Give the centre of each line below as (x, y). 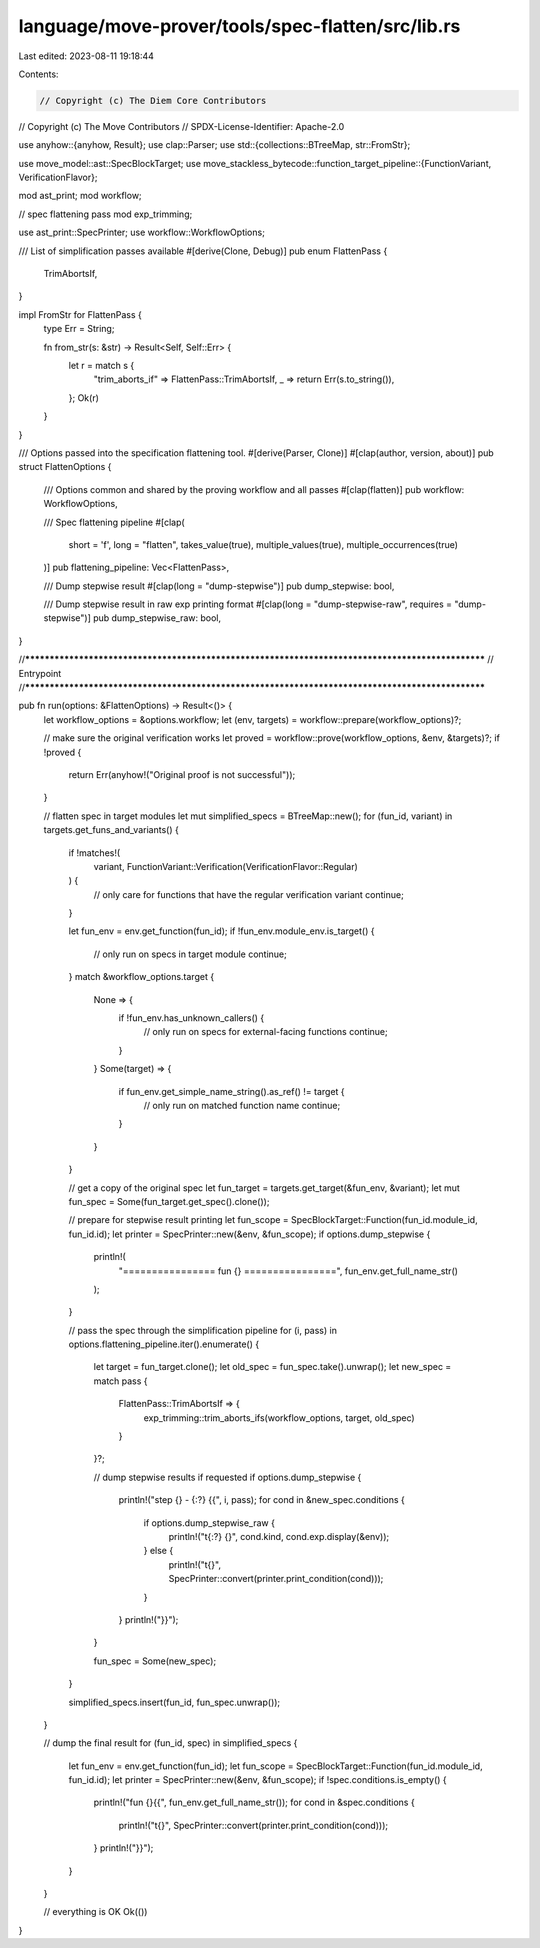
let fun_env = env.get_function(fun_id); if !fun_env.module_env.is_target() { (221, 931)
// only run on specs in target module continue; (190, 954)
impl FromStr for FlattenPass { (80, 314)
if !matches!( (94, 852)
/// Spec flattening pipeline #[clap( (114, 522)
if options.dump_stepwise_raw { (209, 1522)
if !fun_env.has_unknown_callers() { (191, 1018)
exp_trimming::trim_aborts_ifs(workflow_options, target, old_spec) (279, 1417)
